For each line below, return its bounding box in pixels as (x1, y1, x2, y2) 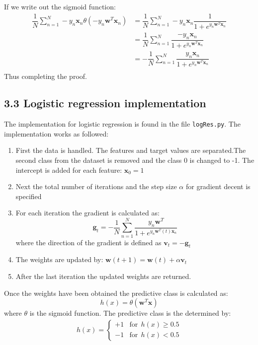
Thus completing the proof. (4, 71, 87, 81)
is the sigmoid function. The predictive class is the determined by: (29, 308, 231, 318)
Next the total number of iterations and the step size (15, 181, 177, 192)
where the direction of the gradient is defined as (15, 237, 162, 247)
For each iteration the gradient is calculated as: (15, 207, 160, 218)
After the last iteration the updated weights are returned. (15, 271, 191, 281)
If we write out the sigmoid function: (4, 1, 116, 11)
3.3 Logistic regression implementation (4, 95, 206, 111)
